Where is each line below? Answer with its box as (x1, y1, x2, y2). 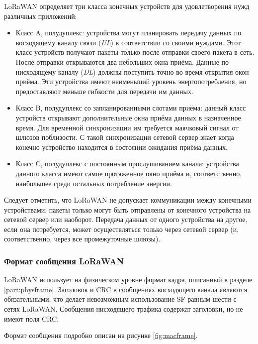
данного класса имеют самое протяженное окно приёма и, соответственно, (15, 168, 242, 178)
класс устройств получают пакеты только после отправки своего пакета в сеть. (15, 47, 255, 57)
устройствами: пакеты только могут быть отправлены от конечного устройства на (4, 204, 251, 215)
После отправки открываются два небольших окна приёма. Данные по (15, 56, 229, 67)
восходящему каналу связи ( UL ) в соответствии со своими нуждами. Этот (15, 37, 241, 47)
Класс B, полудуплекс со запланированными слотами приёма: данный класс (15, 103, 246, 113)
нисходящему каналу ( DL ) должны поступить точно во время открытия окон (15, 66, 249, 77)
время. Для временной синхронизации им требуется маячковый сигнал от (15, 122, 239, 132)
